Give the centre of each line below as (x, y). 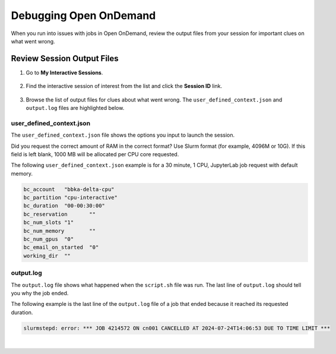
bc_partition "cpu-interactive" (71, 198)
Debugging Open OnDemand (83, 15)
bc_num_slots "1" (49, 222)
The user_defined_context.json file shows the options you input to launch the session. (123, 135)
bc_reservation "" (60, 214)
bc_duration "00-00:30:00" (64, 206)
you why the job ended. (40, 293)
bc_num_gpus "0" (49, 239)
